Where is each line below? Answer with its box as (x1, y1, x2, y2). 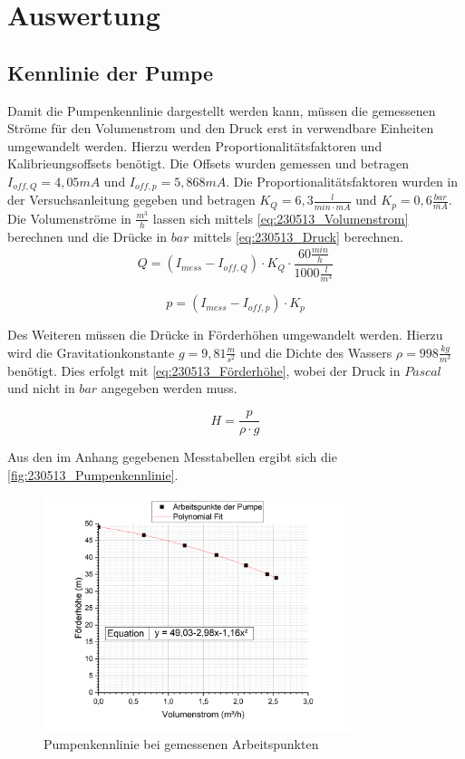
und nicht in (7, 379, 75, 398)
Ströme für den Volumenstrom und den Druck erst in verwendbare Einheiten (7, 119, 434, 138)
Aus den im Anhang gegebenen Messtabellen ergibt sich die (7, 447, 337, 466)
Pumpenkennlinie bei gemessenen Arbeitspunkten (44, 735, 319, 754)
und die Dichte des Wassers (239, 342, 392, 361)
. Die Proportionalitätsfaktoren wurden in (226, 171, 459, 190)
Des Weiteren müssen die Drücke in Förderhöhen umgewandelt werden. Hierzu (7, 325, 443, 344)
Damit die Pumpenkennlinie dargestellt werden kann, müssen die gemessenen (7, 101, 436, 120)
